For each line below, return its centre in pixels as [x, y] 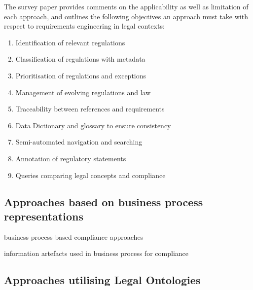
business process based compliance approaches [74, 236]
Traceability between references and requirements [90, 109]
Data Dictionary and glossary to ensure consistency [93, 125]
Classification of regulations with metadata [80, 59]
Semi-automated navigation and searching [79, 142]
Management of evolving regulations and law [83, 92]
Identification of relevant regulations [70, 42]
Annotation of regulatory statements [71, 158]
